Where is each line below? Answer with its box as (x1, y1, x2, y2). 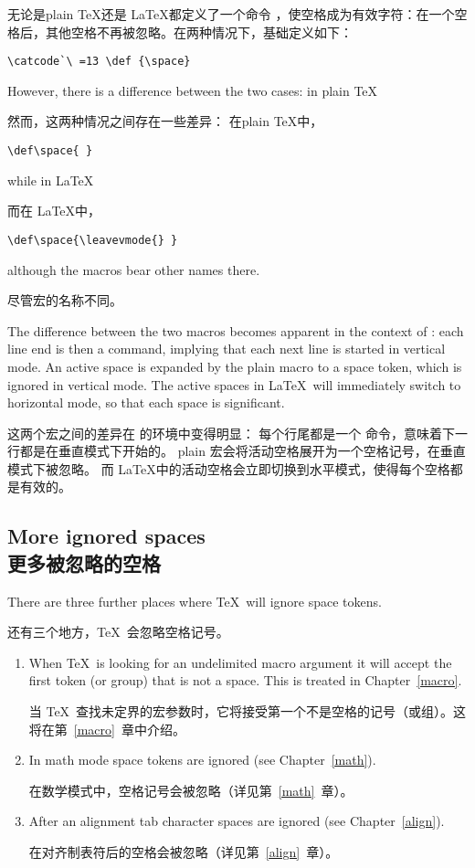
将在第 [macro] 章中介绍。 (28, 719, 185, 738)
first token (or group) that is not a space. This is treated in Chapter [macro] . (28, 671, 462, 690)
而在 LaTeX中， (7, 201, 101, 220)
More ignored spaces (7, 522, 206, 550)
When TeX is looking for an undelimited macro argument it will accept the (28, 652, 452, 672)
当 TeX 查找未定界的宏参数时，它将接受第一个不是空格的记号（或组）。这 (28, 702, 467, 721)
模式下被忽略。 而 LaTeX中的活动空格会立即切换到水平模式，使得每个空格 (7, 459, 450, 478)
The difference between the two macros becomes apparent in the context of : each (7, 321, 464, 340)
